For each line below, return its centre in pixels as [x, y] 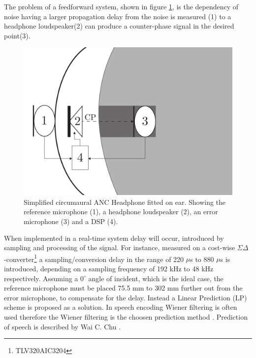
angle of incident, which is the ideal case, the [156, 278]
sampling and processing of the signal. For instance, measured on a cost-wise [120, 247]
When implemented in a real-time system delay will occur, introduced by [114, 238]
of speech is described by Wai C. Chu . [63, 326]
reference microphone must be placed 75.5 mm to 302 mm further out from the [123, 288]
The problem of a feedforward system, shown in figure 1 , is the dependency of [121, 6]
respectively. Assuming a [41, 278]
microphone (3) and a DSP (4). [71, 221]
